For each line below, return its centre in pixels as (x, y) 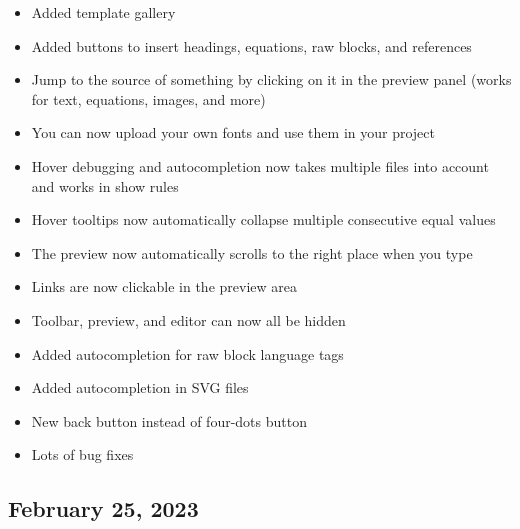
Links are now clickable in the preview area (164, 286)
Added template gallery (103, 12)
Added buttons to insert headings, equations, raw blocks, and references (251, 45)
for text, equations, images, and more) (148, 98)
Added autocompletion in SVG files (140, 387)
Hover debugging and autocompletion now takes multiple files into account (260, 165)
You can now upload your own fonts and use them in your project (233, 132)
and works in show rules (105, 185)
